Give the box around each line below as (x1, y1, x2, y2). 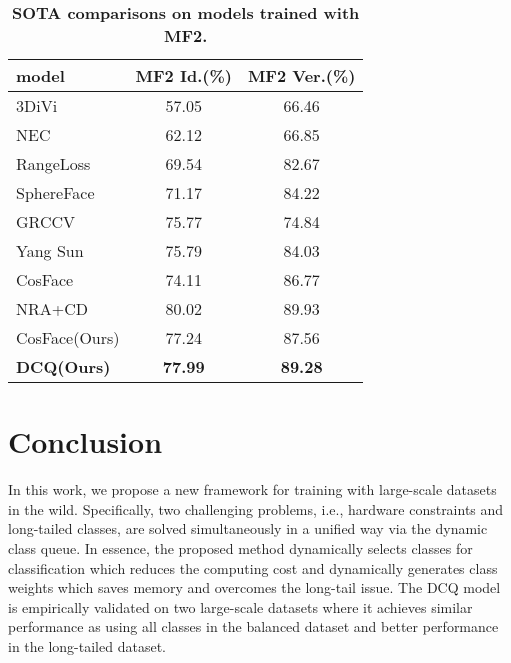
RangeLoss (16, 152, 91, 175)
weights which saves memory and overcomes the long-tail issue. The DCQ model (8, 577, 501, 598)
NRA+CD (16, 297, 89, 320)
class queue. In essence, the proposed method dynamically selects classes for (8, 537, 473, 558)
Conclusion (8, 421, 163, 462)
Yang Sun (16, 239, 84, 262)
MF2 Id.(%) (135, 64, 232, 87)
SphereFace (16, 181, 95, 204)
